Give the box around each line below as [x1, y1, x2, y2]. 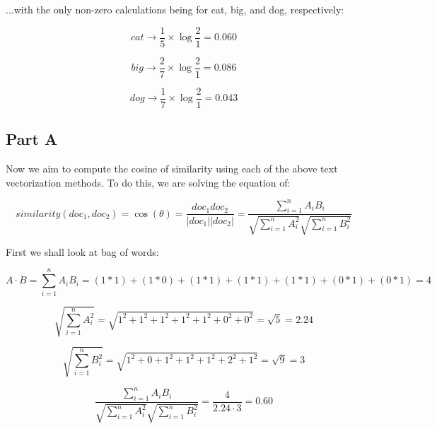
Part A [6, 128, 58, 150]
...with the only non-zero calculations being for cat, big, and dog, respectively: [6, 2, 344, 16]
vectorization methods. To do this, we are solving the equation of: [6, 175, 291, 189]
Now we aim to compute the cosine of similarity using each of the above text [6, 160, 338, 175]
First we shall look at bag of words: [6, 244, 159, 259]
